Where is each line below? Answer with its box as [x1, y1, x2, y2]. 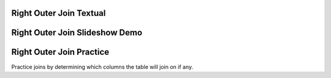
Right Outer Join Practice [11, 47, 110, 57]
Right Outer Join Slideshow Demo [11, 27, 143, 38]
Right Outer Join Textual [11, 8, 106, 18]
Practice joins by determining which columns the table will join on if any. [11, 63, 194, 70]
